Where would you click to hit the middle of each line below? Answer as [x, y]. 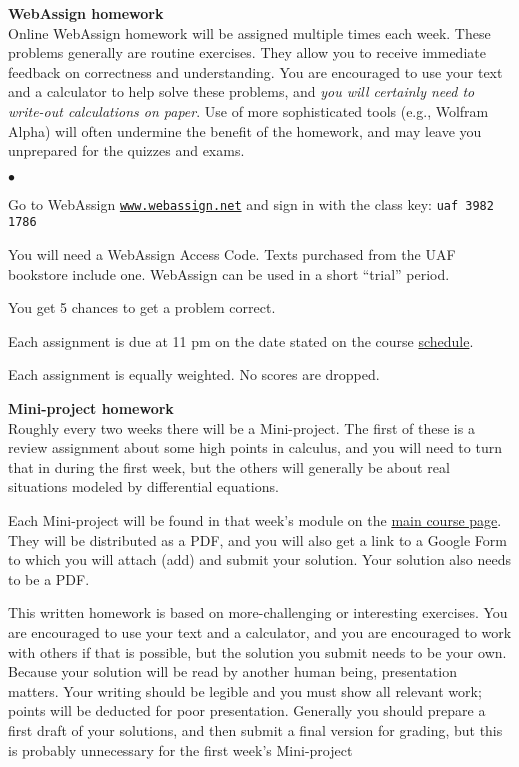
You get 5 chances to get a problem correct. [142, 307]
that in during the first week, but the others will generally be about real [229, 466]
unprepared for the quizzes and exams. [126, 150]
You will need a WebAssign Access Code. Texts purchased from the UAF [232, 254]
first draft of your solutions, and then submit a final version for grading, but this [255, 729]
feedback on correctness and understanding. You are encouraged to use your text [255, 71]
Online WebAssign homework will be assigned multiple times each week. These [249, 32]
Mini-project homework [91, 408]
